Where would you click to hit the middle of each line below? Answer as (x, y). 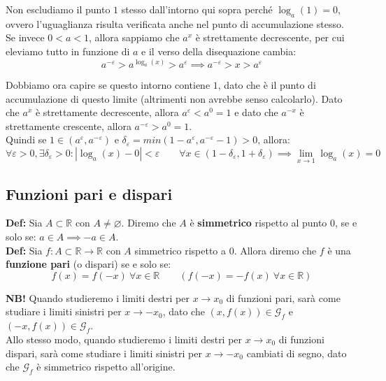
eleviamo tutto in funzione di (68, 51)
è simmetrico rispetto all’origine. (106, 367)
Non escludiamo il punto (58, 9)
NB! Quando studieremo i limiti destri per (98, 297)
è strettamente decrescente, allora (107, 112)
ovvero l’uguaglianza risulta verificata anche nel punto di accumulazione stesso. (175, 23)
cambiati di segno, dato (296, 353)
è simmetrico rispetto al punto (258, 223)
